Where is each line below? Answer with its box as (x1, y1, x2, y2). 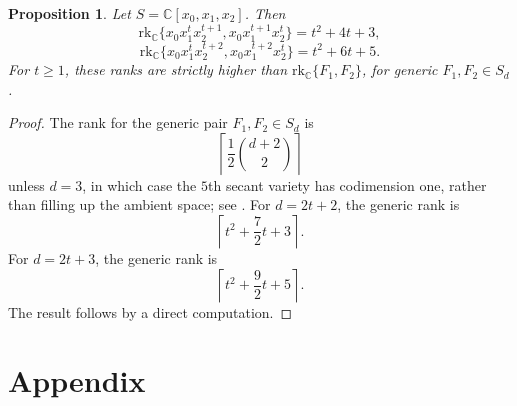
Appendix (8, 360, 146, 401)
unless (8, 174, 45, 195)
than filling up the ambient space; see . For (8, 194, 271, 215)
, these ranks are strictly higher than (64, 59, 288, 80)
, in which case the (82, 174, 197, 195)
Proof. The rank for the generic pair (8, 112, 228, 133)
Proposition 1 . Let (8, 3, 131, 23)
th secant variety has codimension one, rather (207, 174, 487, 195)
